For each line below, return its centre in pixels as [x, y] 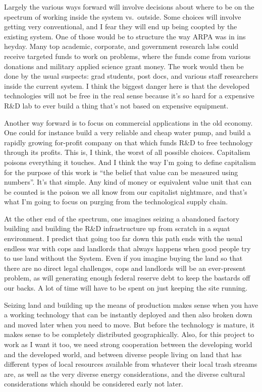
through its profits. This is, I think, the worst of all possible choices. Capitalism [127, 152]
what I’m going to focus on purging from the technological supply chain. [116, 202]
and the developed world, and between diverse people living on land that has [123, 354]
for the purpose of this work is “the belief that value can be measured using [121, 172]
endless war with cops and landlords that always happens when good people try [127, 248]
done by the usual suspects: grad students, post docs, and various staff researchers [131, 76]
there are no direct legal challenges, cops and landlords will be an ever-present [125, 268]
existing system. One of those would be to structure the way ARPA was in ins [125, 36]
